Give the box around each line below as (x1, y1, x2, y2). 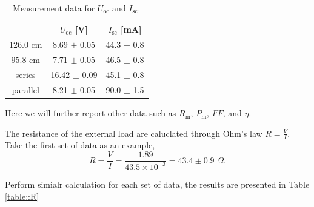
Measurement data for (13, 2, 95, 14)
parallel (12, 83, 39, 96)
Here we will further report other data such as (5, 107, 176, 119)
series (15, 68, 36, 81)
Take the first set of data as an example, (5, 139, 155, 151)
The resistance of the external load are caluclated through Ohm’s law (5, 126, 262, 139)
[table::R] (5, 190, 39, 203)
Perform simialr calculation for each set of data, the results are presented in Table (5, 178, 310, 191)
